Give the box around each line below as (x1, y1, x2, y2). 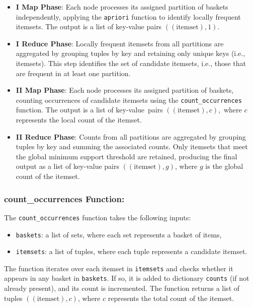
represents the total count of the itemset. (108, 292, 234, 303)
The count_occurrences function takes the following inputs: (4, 212, 191, 222)
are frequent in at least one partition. (16, 68, 131, 78)
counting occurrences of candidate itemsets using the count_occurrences (16, 94, 242, 105)
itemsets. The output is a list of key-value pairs (16, 21, 162, 32)
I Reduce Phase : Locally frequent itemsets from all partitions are (16, 38, 224, 48)
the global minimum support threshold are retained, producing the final (16, 151, 237, 161)
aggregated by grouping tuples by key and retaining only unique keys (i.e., (16, 48, 245, 58)
